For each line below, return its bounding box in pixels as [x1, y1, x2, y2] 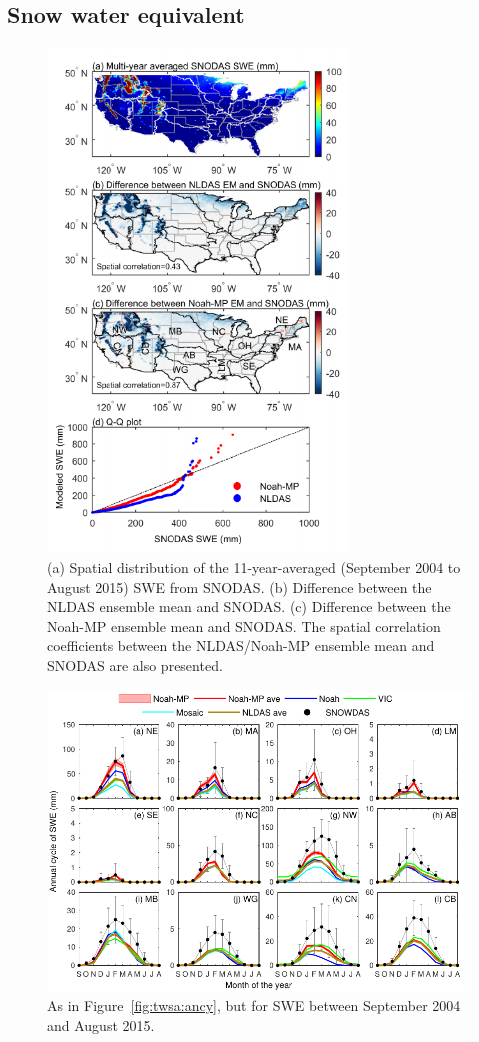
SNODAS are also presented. [47, 655, 223, 676]
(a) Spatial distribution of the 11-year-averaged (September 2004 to [47, 557, 461, 578]
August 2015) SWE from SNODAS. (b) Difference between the [47, 576, 432, 597]
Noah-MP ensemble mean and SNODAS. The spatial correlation [47, 615, 441, 636]
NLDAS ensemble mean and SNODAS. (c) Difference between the [47, 596, 451, 617]
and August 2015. [47, 1014, 155, 1035]
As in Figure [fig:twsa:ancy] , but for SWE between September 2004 [47, 995, 461, 1016]
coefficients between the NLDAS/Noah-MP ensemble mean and [47, 635, 435, 656]
